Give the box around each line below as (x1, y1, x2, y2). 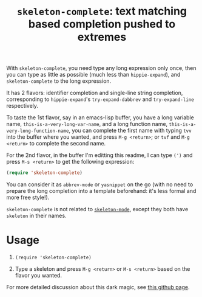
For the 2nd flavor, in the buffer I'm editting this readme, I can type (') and (6, 152, 193, 159)
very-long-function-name (6, 128, 69, 135)
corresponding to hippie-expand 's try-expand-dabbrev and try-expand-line (6, 96, 194, 103)
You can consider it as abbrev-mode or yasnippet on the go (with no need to (6, 181, 194, 188)
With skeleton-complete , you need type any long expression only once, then (6, 65, 197, 72)
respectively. (6, 102, 38, 110)
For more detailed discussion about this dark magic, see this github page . (6, 284, 190, 290)
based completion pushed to (28, 17, 176, 31)
